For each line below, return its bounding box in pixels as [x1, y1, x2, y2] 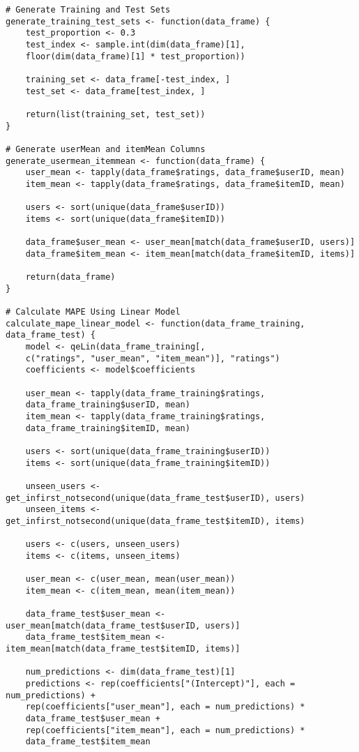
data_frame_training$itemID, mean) [25, 423, 190, 433]
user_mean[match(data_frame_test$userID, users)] [6, 620, 240, 631]
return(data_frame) [25, 272, 116, 283]
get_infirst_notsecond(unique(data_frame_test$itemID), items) [6, 516, 305, 526]
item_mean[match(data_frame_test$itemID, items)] [6, 644, 240, 654]
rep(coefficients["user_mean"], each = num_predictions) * [25, 702, 305, 712]
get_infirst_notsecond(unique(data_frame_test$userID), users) [6, 492, 305, 503]
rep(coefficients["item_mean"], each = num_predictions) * [25, 725, 305, 735]
